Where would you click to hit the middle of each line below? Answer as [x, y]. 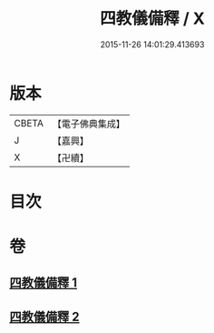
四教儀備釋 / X [152, 19]
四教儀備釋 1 [44, 283]
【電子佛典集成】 [88, 124]
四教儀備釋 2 [44, 316]
